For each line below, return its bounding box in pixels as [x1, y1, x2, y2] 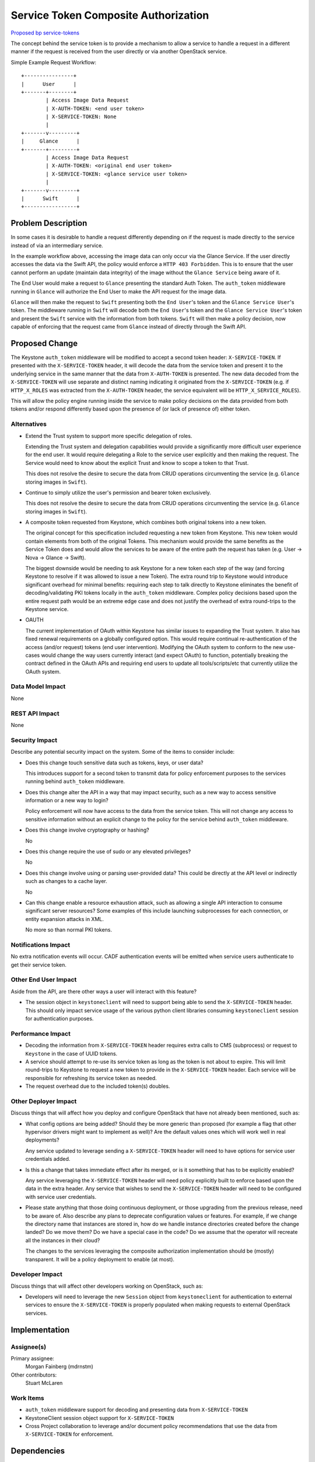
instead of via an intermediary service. [10, 242, 103, 249]
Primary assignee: [10, 1354, 55, 1362]
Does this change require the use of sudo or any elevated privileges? [25, 848, 191, 855]
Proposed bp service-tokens [10, 29, 80, 36]
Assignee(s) [10, 1343, 47, 1351]
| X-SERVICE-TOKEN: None [45, 113, 117, 120]
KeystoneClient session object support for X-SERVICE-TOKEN [25, 1414, 174, 1421]
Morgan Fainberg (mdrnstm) [25, 1363, 93, 1370]
